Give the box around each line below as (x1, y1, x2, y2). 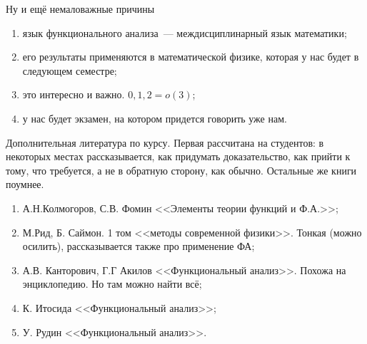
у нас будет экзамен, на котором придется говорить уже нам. (22, 110, 287, 125)
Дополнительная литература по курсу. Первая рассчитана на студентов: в (6, 135, 324, 150)
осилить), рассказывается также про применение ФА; (22, 239, 255, 254)
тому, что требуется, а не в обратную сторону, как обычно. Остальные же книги (6, 162, 357, 177)
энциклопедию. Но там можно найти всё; (22, 276, 202, 291)
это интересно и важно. (22, 87, 125, 102)
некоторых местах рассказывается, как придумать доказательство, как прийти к (6, 149, 351, 164)
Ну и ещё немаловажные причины (6, 1, 155, 16)
